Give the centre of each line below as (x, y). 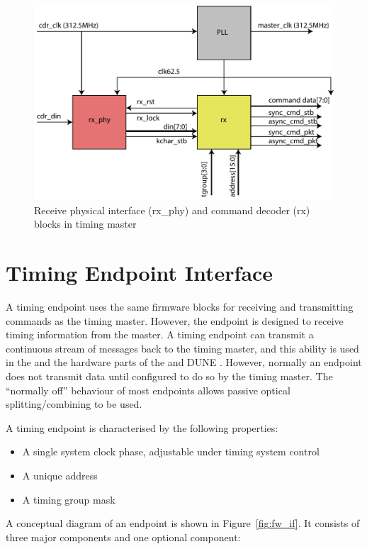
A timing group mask (69, 499)
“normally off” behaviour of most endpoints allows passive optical (148, 390)
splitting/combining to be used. (74, 404)
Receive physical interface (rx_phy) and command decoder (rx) (172, 210)
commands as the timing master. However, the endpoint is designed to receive (175, 320)
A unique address (60, 475)
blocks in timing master (85, 224)
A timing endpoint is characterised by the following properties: (142, 427)
